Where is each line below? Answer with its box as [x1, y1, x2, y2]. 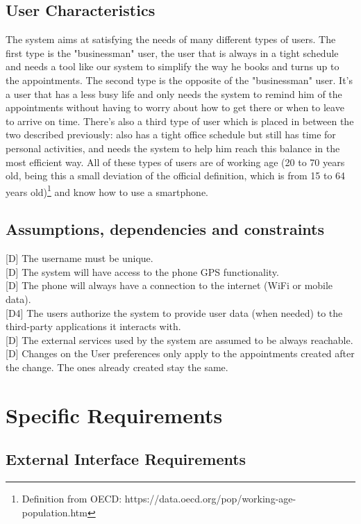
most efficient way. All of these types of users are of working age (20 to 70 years [6, 154, 345, 169]
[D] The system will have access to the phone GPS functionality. [6, 264, 279, 279]
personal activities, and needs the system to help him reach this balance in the [6, 140, 340, 155]
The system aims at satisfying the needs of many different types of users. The [6, 32, 336, 47]
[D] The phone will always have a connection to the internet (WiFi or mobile [6, 278, 333, 293]
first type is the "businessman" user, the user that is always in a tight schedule [6, 45, 339, 60]
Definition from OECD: [22, 491, 122, 506]
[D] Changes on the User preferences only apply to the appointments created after [6, 346, 355, 361]
